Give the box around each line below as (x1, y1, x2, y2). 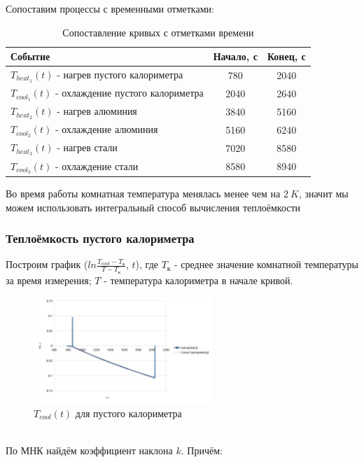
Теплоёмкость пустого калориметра (6, 230, 195, 247)
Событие (10, 49, 50, 64)
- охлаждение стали (55, 158, 139, 173)
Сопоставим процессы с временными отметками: (6, 1, 214, 15)
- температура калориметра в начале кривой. (104, 272, 293, 287)
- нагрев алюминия (57, 104, 137, 118)
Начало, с (213, 49, 258, 64)
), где (135, 257, 158, 272)
